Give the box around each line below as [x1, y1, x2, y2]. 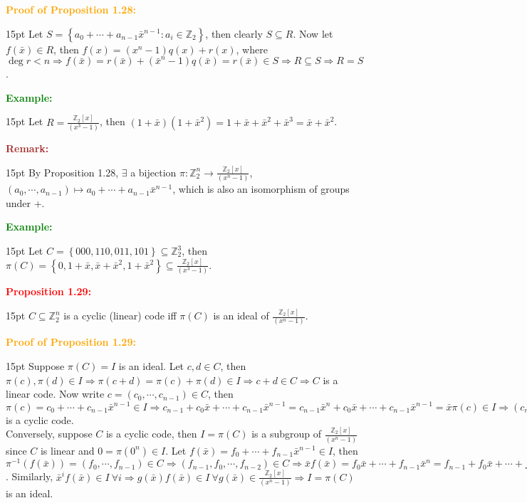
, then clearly [205, 26, 263, 41]
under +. [6, 195, 45, 210]
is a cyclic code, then [105, 426, 197, 441]
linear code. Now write [6, 386, 105, 401]
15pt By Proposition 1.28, [6, 164, 119, 179]
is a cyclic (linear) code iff [63, 308, 177, 323]
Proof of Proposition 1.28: [6, 2, 136, 16]
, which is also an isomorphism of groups [172, 181, 350, 196]
